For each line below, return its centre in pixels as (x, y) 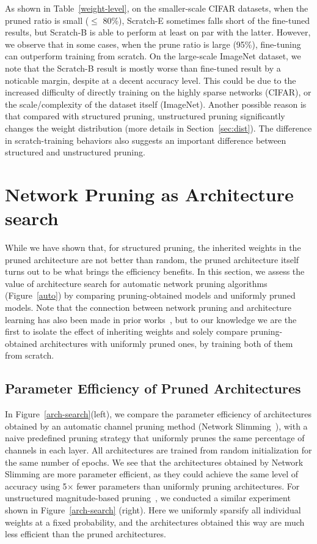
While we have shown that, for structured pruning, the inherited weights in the (153, 248)
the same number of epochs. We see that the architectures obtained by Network (154, 462)
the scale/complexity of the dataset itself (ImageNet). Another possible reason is (156, 104)
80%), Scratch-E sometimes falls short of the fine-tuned (206, 20)
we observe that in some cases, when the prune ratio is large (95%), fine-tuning (153, 44)
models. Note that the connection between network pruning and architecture (148, 307)
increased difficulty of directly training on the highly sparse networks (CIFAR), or (158, 92)
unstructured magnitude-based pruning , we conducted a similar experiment (148, 498)
